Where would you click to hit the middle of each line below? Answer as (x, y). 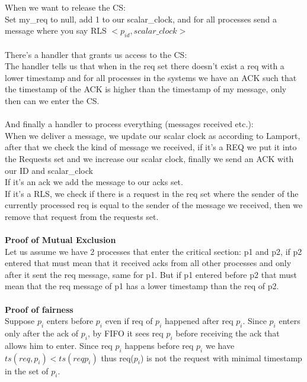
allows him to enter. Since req (59, 345)
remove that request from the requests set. (82, 216)
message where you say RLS (56, 30)
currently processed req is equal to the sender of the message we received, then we (154, 205)
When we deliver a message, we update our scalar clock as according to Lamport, (153, 135)
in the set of (27, 370)
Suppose (20, 321)
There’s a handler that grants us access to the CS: (96, 54)
